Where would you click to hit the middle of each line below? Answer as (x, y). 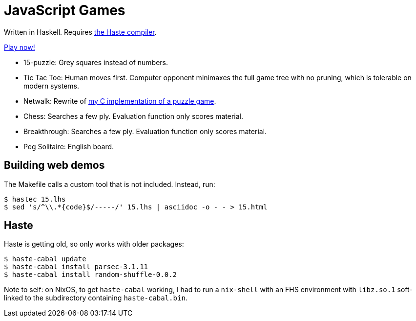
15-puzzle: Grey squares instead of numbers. (96, 62)
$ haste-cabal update (45, 259)
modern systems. (52, 86)
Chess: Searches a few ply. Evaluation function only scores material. (134, 116)
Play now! (20, 47)
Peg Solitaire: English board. (69, 146)
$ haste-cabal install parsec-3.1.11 (76, 267)
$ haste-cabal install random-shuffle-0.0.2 (91, 275)
